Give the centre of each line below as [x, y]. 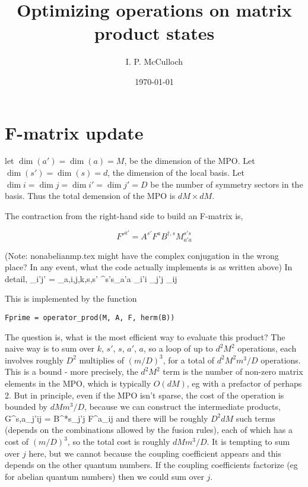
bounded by [26, 407]
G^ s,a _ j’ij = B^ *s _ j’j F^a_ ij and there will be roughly [107, 418]
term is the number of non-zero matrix [233, 371]
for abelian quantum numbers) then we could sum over [104, 476]
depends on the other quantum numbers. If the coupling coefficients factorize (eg [151, 465]
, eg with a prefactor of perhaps [244, 383]
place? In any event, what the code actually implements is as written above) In [149, 267]
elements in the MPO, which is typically [78, 383]
